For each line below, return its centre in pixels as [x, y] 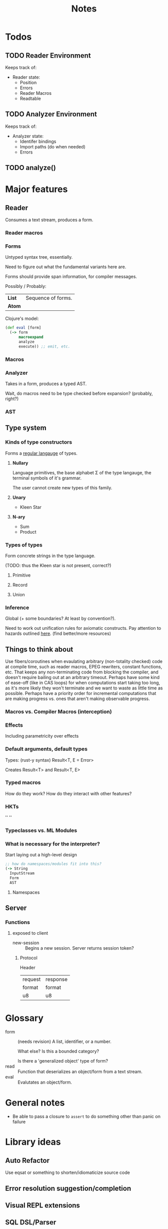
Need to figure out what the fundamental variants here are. [66, 267]
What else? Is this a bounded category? [58, 1051]
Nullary [20, 463]
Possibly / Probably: [26, 286]
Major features [36, 189]
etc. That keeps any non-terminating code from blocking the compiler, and [82, 672]
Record [20, 585]
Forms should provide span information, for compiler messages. [71, 277]
